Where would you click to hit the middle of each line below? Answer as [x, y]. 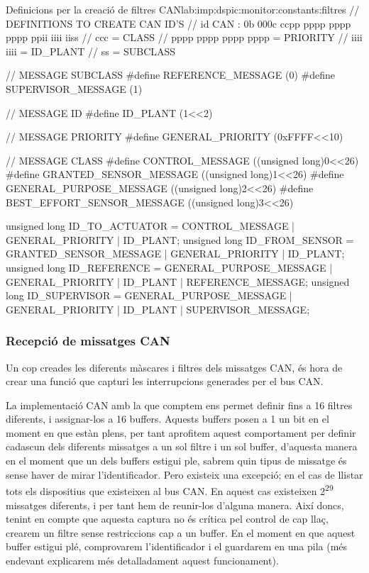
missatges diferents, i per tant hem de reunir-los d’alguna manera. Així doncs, [175, 505]
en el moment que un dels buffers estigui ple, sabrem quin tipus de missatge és [176, 461]
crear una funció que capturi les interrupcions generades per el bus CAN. [165, 381]
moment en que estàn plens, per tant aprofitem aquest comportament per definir [181, 432]
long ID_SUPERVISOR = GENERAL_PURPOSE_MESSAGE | [149, 295]
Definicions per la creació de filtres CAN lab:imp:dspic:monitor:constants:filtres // [183, 9]
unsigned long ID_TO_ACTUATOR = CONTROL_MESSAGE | [150, 226]
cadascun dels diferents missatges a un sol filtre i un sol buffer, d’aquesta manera [182, 446]
